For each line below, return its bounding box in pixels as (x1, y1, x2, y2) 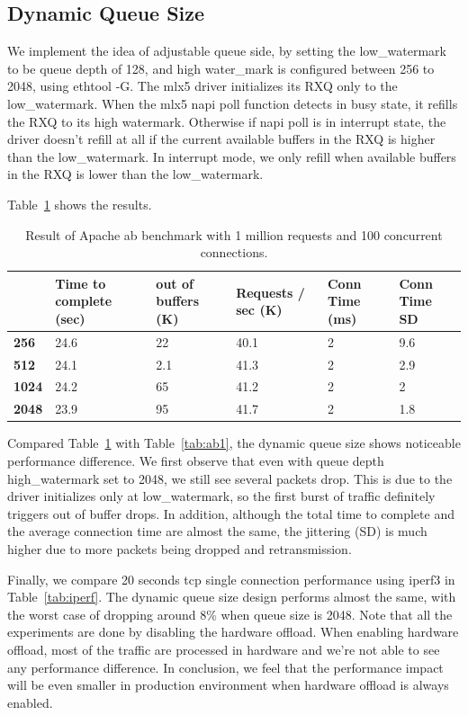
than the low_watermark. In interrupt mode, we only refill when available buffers (7, 147, 456, 165)
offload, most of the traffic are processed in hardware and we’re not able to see (7, 639, 440, 658)
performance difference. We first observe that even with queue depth (7, 451, 384, 469)
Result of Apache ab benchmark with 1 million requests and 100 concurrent (25, 225, 443, 244)
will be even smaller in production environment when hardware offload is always (7, 675, 449, 694)
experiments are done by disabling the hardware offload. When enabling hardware (7, 622, 459, 641)
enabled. (7, 693, 53, 711)
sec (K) (236, 300, 283, 319)
